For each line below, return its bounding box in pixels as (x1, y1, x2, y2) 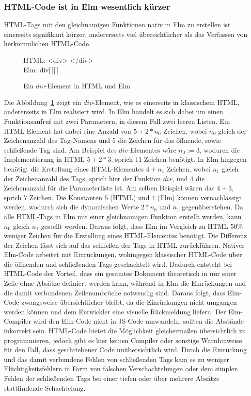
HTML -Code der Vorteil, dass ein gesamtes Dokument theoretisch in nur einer (4, 268, 236, 278)
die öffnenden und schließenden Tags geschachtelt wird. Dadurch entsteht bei (4, 258, 232, 269)
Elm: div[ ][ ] (23, 64, 59, 74)
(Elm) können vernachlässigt (157, 192, 242, 202)
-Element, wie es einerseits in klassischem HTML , (93, 97, 240, 107)
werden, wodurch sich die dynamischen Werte (4, 202, 139, 212)
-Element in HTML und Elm (45, 81, 130, 91)
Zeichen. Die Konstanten (29, 192, 102, 202)
